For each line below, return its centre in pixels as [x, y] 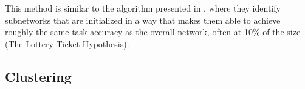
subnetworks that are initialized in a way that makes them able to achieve [143, 20]
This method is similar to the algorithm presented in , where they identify [143, 8]
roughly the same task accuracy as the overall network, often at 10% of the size [153, 32]
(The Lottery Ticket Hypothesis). [67, 43]
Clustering [38, 76]
